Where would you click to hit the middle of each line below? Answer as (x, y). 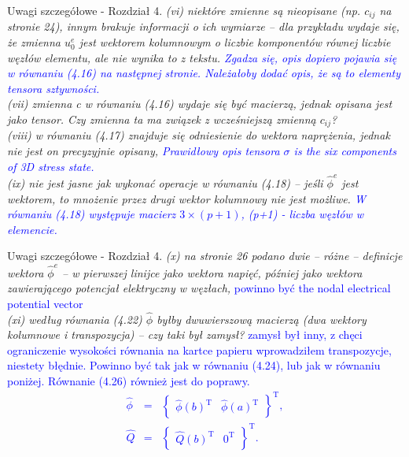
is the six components (345, 151)
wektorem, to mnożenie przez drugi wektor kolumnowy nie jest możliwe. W (186, 198)
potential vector (45, 303)
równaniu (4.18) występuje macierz (92, 214)
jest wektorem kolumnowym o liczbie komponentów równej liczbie (235, 42)
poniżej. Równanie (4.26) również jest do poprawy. (129, 381)
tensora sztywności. (53, 88)
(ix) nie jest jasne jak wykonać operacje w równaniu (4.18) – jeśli (165, 182)
